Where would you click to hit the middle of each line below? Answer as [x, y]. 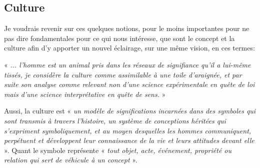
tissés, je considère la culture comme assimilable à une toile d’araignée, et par [123, 74]
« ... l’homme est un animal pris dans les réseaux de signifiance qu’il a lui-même [127, 64]
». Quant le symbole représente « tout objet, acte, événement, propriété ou [118, 150]
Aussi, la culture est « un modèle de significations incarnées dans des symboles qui [130, 111]
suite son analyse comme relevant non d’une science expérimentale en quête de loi [129, 84]
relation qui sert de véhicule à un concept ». [71, 160]
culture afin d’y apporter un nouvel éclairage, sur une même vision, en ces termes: [129, 48]
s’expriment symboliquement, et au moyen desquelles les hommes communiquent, [128, 130]
